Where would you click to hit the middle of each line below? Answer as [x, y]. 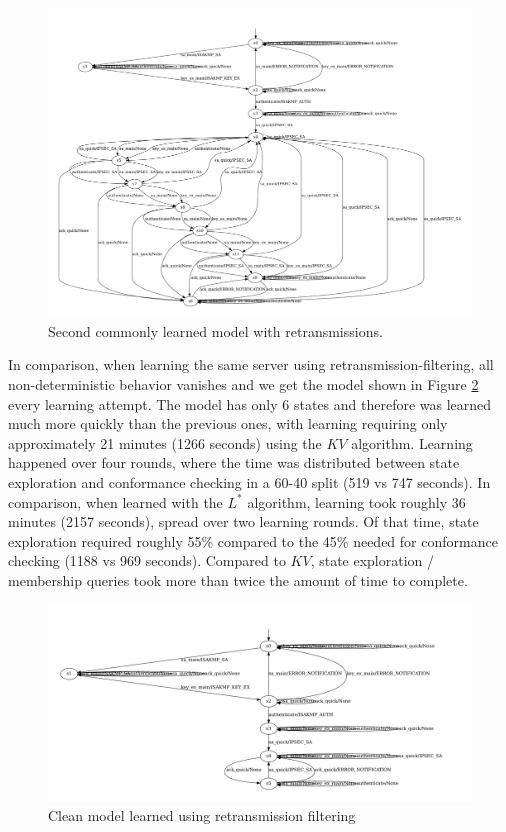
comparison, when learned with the [115, 501]
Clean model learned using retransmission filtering [202, 815]
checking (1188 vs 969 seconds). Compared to [147, 560]
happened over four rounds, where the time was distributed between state [234, 462]
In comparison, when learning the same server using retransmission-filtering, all [251, 364]
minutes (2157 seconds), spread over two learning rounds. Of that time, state [243, 521]
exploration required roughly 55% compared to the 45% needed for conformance [253, 540]
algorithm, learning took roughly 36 [356, 501]
